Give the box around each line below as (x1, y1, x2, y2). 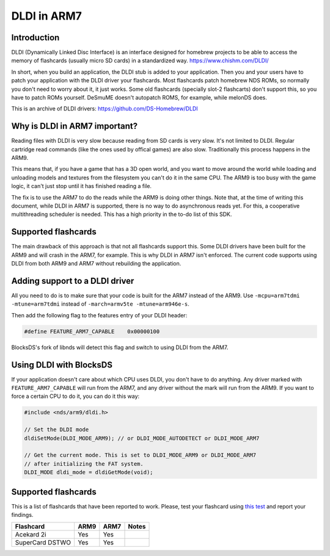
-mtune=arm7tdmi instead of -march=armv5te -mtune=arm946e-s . (11, 300, 189, 308)
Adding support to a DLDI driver (11, 275, 134, 286)
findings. (11, 511, 34, 519)
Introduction (11, 32, 60, 43)
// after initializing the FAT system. (24, 460, 144, 467)
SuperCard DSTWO (15, 538, 71, 547)
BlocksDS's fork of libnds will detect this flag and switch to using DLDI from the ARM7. (11, 344, 229, 351)
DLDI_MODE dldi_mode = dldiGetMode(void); (24, 469, 153, 476)
